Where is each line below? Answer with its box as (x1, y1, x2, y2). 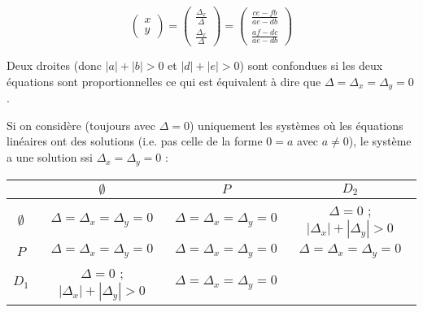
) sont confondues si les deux (239, 57, 383, 74)
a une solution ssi (7, 149, 94, 166)
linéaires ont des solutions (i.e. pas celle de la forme (7, 132, 263, 149)
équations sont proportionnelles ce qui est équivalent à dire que (7, 72, 321, 89)
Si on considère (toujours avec (7, 116, 156, 133)
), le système (348, 132, 412, 149)
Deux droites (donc (7, 57, 102, 74)
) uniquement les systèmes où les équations (190, 116, 403, 133)
